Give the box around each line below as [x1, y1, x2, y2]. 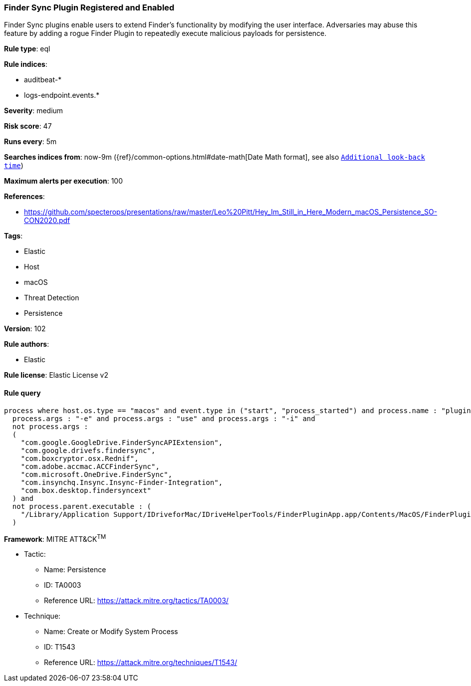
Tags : [4, 231, 23, 240]
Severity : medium [4, 106, 63, 115]
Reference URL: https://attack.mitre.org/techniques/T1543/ [44, 658, 237, 667]
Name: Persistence [44, 565, 106, 574]
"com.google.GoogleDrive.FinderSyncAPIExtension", [20, 438, 223, 447]
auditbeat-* [24, 75, 62, 84]
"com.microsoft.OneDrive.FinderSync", [20, 470, 173, 478]
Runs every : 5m [4, 137, 57, 146]
